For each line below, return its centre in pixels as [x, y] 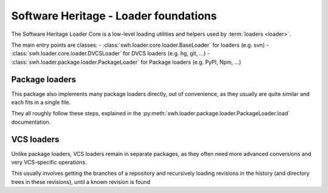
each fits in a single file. [41, 103]
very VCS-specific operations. [49, 162]
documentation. [31, 122]
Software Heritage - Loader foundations [114, 16]
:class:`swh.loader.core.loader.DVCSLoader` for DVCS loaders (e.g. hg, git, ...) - [111, 53]
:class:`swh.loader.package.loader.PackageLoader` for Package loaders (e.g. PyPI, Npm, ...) [126, 62]
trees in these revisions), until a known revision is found [81, 181]
